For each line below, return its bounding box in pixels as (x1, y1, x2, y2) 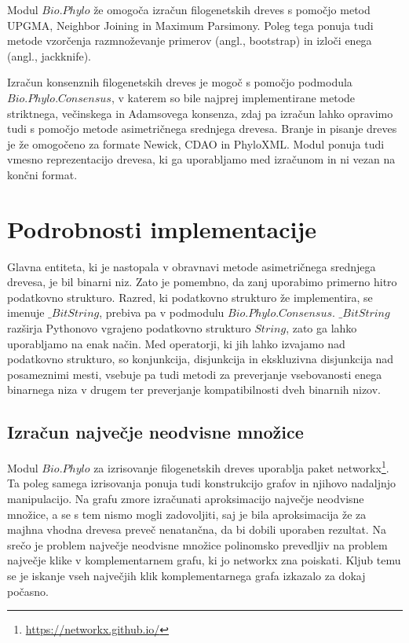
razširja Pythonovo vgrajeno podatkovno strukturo (7, 320, 251, 336)
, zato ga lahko (286, 320, 357, 336)
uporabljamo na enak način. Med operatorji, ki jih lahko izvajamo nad (7, 335, 345, 351)
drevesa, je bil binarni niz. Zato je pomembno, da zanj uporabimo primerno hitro (7, 274, 397, 290)
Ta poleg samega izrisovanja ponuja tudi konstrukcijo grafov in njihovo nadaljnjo (7, 475, 396, 491)
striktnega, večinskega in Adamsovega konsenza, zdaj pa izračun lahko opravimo (7, 105, 393, 121)
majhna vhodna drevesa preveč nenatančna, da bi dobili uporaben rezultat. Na (7, 521, 386, 538)
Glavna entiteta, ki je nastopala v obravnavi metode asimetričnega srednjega (7, 258, 376, 274)
